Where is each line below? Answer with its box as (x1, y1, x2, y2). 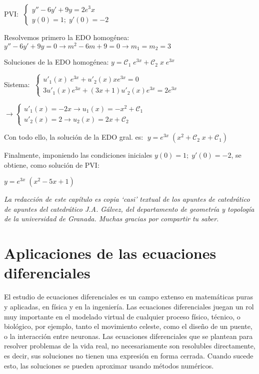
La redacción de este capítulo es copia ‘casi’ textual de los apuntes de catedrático (4, 194, 250, 204)
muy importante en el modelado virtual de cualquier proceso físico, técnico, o (4, 311, 240, 321)
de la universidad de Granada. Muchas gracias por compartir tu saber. (4, 213, 219, 224)
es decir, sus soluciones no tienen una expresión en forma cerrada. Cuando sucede (4, 350, 253, 360)
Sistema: (4, 79, 30, 89)
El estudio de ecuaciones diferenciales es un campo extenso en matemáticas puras (4, 291, 253, 302)
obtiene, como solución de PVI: (4, 159, 99, 170)
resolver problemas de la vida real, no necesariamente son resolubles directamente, (4, 340, 255, 351)
